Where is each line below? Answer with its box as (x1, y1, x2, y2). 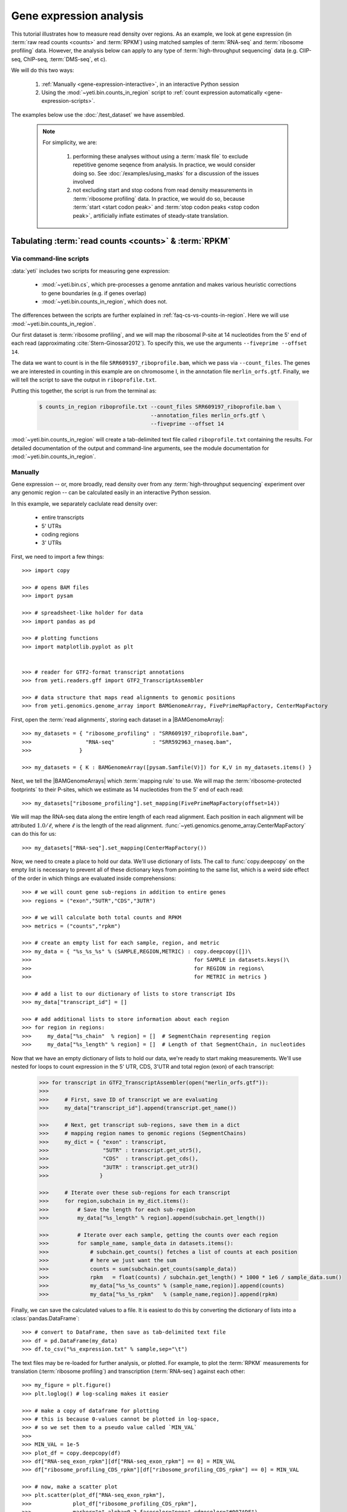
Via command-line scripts (11, 255, 89, 263)
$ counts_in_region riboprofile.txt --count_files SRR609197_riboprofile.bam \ (39, 403, 282, 411)
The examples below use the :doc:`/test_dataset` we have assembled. (11, 111, 185, 118)
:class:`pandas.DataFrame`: (11, 1315, 80, 1322)
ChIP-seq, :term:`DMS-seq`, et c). (23, 55, 107, 63)
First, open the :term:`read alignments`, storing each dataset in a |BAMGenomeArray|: (11, 715, 224, 723)
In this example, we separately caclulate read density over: (11, 500, 158, 507)
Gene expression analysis (11, 9, 144, 22)
